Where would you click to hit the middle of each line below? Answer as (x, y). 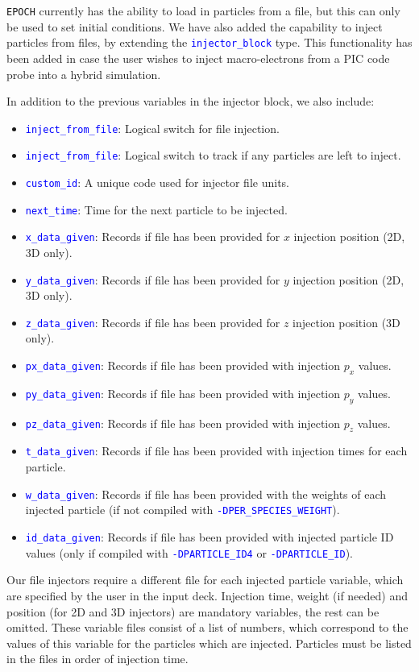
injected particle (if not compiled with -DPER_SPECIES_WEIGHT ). (183, 510)
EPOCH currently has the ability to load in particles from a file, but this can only (203, 10)
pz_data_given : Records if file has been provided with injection (183, 423)
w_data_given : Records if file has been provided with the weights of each (206, 494)
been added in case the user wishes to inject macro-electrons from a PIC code (198, 58)
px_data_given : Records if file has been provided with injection (183, 365)
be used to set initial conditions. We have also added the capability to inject (195, 26)
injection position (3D (346, 322)
